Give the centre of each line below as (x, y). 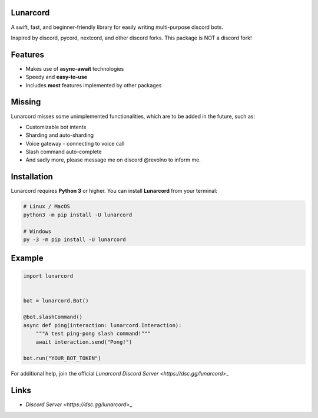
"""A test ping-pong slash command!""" (93, 334)
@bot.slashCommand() (53, 317)
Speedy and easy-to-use (57, 77)
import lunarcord (48, 276)
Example (27, 259)
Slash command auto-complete (64, 152)
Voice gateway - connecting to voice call (75, 143)
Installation (32, 177)
